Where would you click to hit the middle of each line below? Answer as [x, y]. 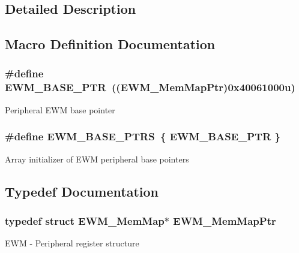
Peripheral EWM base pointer [60, 109]
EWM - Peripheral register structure [72, 243]
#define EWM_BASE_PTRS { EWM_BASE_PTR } [143, 136]
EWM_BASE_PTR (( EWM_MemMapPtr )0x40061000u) [150, 87]
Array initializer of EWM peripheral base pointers [97, 159]
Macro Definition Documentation [110, 44]
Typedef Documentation [82, 191]
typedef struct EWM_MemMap [85, 220]
